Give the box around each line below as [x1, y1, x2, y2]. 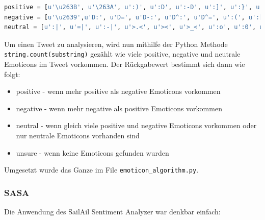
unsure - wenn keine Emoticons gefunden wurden [16, 147, 169, 158]
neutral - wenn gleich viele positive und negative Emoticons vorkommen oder [16, 120, 257, 131]
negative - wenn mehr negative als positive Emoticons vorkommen [16, 103, 222, 113]
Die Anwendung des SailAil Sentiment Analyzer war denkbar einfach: [4, 206, 221, 217]
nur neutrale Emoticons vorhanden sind [16, 130, 140, 140]
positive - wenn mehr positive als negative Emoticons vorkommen [16, 86, 221, 96]
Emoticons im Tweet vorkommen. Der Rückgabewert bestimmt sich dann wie [4, 59, 245, 69]
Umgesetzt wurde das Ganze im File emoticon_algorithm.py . [4, 164, 199, 175]
